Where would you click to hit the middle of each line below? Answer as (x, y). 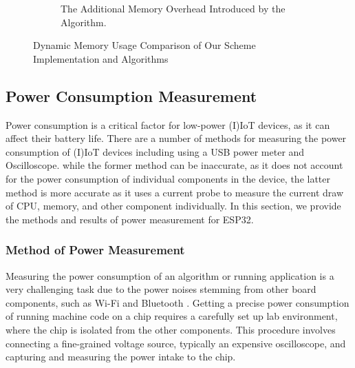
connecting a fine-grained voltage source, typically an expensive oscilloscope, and (176, 343)
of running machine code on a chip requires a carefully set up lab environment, (172, 316)
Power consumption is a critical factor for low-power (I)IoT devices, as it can (168, 124)
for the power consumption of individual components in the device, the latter (168, 178)
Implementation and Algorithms (101, 58)
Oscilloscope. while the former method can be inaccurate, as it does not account (174, 165)
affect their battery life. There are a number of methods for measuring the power (176, 138)
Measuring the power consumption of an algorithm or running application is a (170, 275)
